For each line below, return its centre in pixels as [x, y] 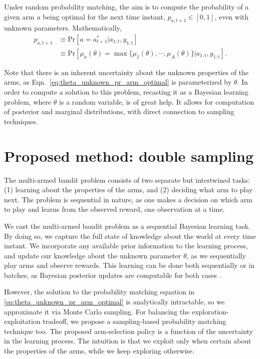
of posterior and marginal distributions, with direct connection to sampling [119, 111]
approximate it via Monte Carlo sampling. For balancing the [97, 311]
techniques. [21, 121]
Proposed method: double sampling [129, 155]
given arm [19, 16]
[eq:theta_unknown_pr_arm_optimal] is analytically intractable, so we [114, 302]
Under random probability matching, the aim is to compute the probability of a [126, 7]
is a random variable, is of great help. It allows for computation [157, 101]
